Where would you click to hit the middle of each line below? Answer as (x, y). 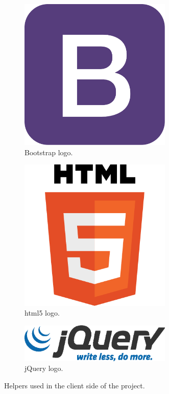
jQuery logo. (44, 368)
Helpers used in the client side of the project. (75, 386)
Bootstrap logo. (49, 152)
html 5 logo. (42, 313)
